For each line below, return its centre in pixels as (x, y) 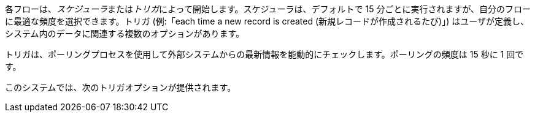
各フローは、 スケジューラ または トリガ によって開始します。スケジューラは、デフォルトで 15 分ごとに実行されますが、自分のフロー (268, 9)
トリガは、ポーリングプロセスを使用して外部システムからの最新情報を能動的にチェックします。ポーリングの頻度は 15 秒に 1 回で (264, 54)
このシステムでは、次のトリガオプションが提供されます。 (121, 87)
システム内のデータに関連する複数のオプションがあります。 (125, 33)
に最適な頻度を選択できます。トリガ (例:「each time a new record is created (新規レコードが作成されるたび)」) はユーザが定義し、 (267, 21)
